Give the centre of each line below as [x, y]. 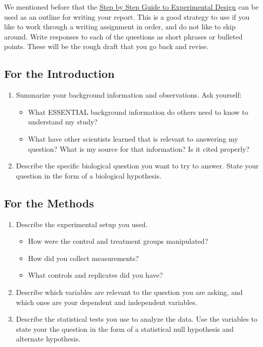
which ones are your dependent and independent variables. [106, 302]
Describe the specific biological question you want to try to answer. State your [137, 166]
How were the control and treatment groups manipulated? [118, 241]
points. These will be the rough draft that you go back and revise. [106, 46]
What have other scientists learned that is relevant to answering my [133, 138]
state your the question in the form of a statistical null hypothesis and [125, 329]
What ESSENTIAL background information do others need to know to [138, 112]
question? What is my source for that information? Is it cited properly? [139, 148]
